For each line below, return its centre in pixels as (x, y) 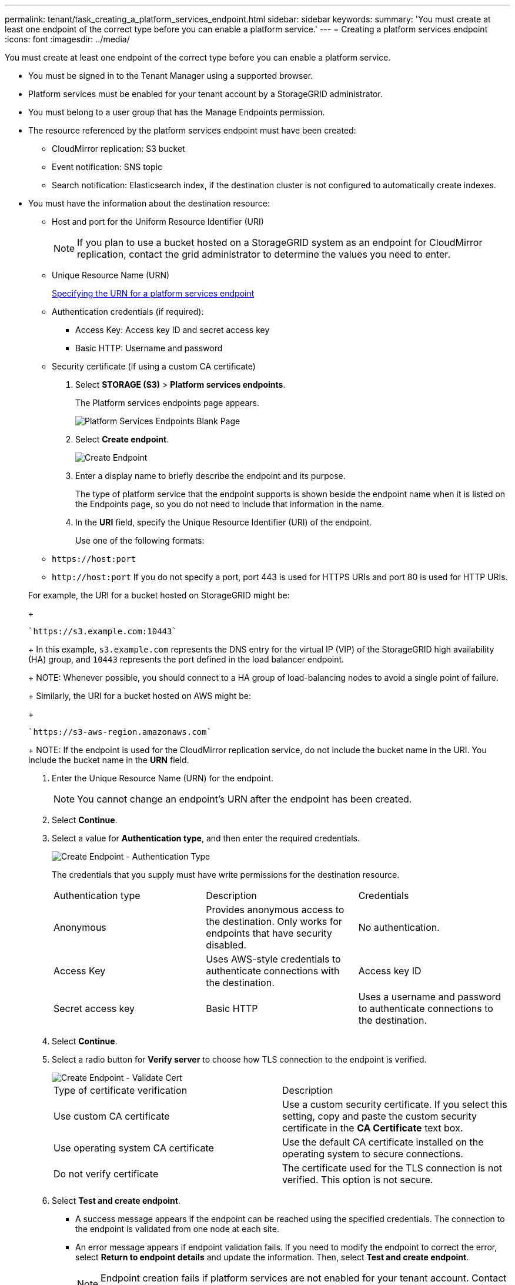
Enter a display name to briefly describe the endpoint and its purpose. (210, 476)
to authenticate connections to (426, 1008)
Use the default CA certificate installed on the (383, 1142)
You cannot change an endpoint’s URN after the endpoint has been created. (245, 799)
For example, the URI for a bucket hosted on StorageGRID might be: (159, 595)
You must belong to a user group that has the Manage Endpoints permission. (177, 112)
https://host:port (94, 559)
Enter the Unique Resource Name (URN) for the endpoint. (163, 778)
